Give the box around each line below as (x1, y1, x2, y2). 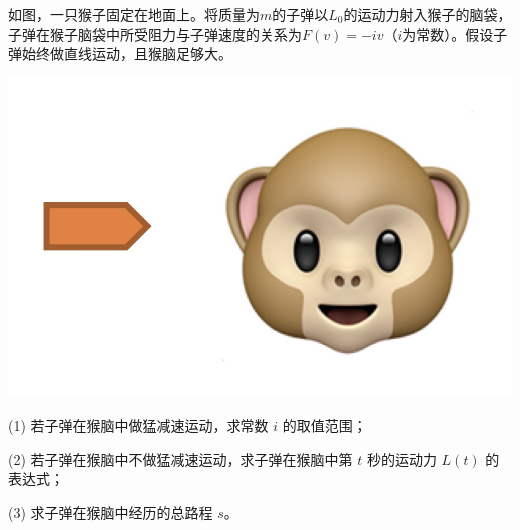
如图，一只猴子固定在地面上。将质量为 (8, 4, 260, 24)
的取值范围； (282, 414, 367, 435)
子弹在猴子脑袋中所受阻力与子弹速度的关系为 (8, 23, 302, 44)
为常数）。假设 (402, 23, 494, 44)
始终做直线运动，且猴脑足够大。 (21, 43, 232, 64)
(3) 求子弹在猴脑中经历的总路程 (8, 501, 213, 522)
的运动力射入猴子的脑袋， (343, 4, 512, 24)
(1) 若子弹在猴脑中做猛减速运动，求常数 (8, 414, 269, 435)
